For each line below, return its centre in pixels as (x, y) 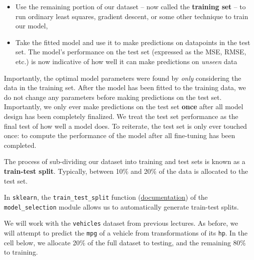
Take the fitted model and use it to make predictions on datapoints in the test (133, 42)
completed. (20, 145)
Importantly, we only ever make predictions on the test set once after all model (124, 106)
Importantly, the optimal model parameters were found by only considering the (123, 78)
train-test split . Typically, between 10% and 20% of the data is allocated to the (126, 171)
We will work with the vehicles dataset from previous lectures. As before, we (121, 223)
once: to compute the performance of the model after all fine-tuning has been (120, 135)
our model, (32, 26)
